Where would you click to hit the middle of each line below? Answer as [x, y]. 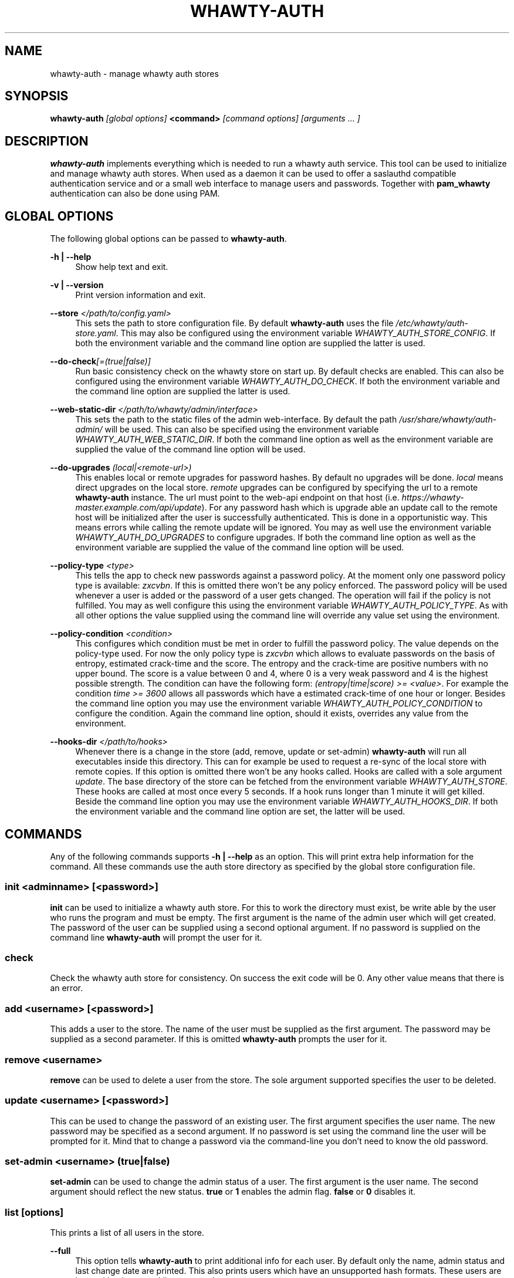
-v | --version [77, 285]
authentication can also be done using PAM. [135, 194]
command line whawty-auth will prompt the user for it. [156, 937]
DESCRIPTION [47, 141]
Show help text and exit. [122, 267]
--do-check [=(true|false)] [100, 361]
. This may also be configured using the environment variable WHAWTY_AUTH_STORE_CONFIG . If [306, 333]
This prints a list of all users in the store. [127, 1233]
